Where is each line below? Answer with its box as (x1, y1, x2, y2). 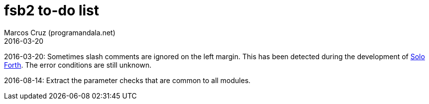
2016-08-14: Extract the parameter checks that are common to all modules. (4, 76, 251, 85)
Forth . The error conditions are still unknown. (4, 60, 152, 69)
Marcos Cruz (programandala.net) (4, 28, 115, 37)
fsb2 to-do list (4, 2, 100, 19)
